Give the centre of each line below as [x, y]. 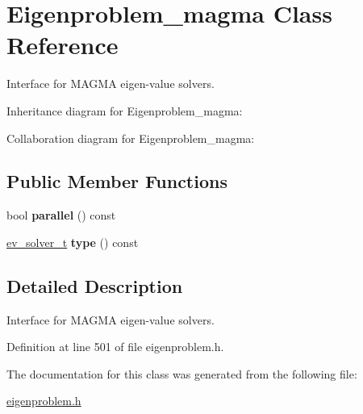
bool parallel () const [61, 215]
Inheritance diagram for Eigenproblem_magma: [125, 110]
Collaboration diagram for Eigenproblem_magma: [131, 138]
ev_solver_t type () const [73, 242]
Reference [63, 45]
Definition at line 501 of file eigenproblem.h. [115, 347]
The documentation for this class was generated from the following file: [182, 373]
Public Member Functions [117, 181]
